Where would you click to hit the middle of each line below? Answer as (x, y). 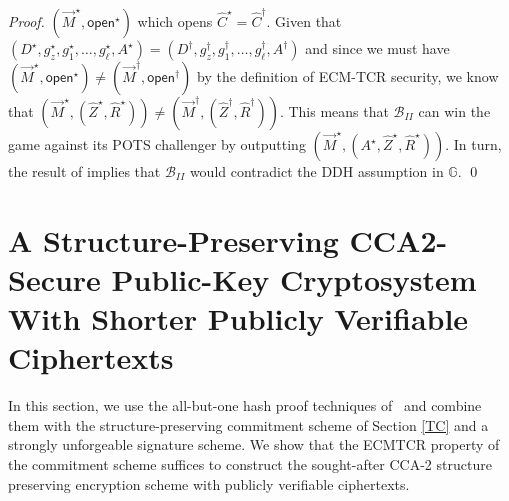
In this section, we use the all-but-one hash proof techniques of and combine (245, 405)
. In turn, (473, 144)
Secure (54, 278)
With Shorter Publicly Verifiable (238, 318)
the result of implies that (84, 171)
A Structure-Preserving (173, 239)
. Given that (304, 21)
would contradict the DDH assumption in (316, 171)
